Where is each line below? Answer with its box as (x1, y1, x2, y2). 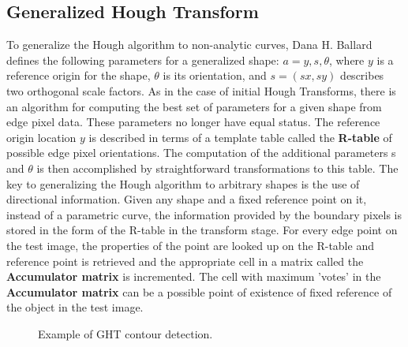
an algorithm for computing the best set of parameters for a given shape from (6, 98, 382, 114)
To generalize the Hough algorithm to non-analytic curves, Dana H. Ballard (6, 36, 372, 53)
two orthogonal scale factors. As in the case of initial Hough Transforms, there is (6, 82, 396, 99)
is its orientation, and (163, 67, 267, 84)
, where (328, 51, 365, 68)
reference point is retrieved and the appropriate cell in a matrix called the (6, 252, 364, 269)
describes (340, 67, 384, 84)
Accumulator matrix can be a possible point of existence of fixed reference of (6, 283, 392, 300)
